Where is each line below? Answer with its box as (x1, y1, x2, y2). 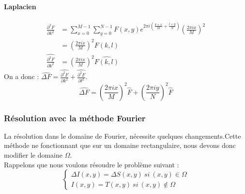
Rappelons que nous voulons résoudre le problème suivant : (4, 159, 179, 169)
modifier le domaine (4, 150, 62, 160)
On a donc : (4, 71, 39, 81)
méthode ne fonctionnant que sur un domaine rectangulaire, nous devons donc (4, 140, 236, 150)
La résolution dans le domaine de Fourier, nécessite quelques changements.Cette (4, 130, 241, 141)
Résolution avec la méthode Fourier (4, 112, 146, 124)
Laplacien (4, 1, 36, 11)
